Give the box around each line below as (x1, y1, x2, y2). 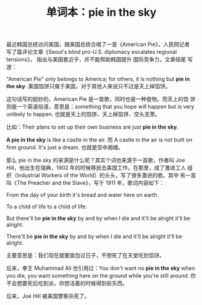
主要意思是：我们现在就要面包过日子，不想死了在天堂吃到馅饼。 (6, 252, 165, 259)
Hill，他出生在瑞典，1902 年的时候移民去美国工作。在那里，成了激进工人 (6, 164, 186, 172)
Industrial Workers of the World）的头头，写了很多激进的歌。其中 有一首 (16, 172, 197, 179)
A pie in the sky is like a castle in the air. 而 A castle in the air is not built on (6, 136, 193, 144)
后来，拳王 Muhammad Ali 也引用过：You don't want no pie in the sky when (6, 265, 195, 272)
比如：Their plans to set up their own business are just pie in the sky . (6, 123, 179, 130)
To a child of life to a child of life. (6, 203, 87, 210)
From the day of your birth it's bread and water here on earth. (6, 191, 159, 199)
